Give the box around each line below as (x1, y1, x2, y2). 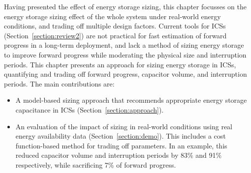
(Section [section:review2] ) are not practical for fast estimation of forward (4, 30, 227, 40)
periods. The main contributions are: (4, 78, 115, 88)
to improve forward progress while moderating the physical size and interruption (4, 49, 247, 59)
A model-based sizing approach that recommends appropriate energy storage (15, 95, 247, 105)
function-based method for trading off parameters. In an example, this (15, 140, 227, 150)
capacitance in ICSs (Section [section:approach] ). (15, 104, 164, 115)
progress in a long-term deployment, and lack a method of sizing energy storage (4, 40, 244, 50)
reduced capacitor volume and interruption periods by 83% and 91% (15, 150, 222, 160)
